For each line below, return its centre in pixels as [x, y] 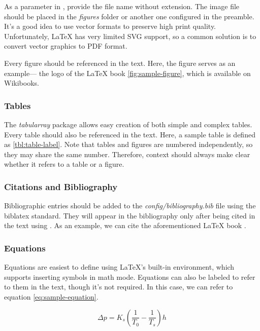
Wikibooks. [22, 83]
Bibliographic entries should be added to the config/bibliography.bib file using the [130, 206]
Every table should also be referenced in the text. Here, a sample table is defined [130, 134]
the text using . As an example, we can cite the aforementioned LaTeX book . [125, 225]
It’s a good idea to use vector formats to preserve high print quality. [110, 26]
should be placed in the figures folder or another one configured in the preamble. [129, 16]
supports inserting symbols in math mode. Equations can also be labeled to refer [130, 277]
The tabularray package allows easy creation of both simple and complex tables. [128, 124]
